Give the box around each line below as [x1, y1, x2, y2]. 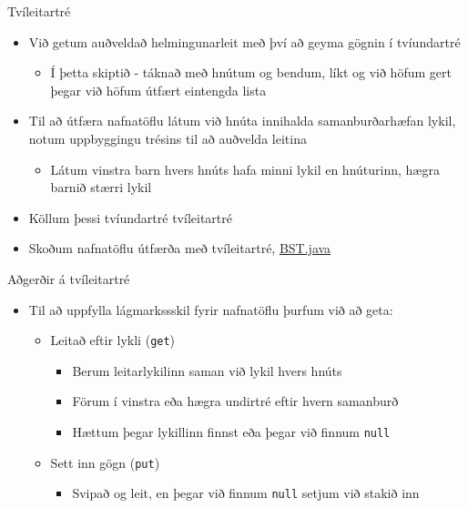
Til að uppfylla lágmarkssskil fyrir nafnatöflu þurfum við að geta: [28, 300, 393, 319]
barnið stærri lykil [50, 178, 152, 197]
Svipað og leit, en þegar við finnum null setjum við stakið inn [72, 483, 420, 503]
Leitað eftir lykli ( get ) [50, 330, 176, 350]
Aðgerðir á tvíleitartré [7, 269, 130, 288]
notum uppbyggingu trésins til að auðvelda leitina [28, 128, 307, 147]
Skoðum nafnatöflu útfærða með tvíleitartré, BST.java [28, 239, 331, 258]
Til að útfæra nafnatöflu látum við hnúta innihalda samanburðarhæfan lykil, [28, 111, 456, 130]
